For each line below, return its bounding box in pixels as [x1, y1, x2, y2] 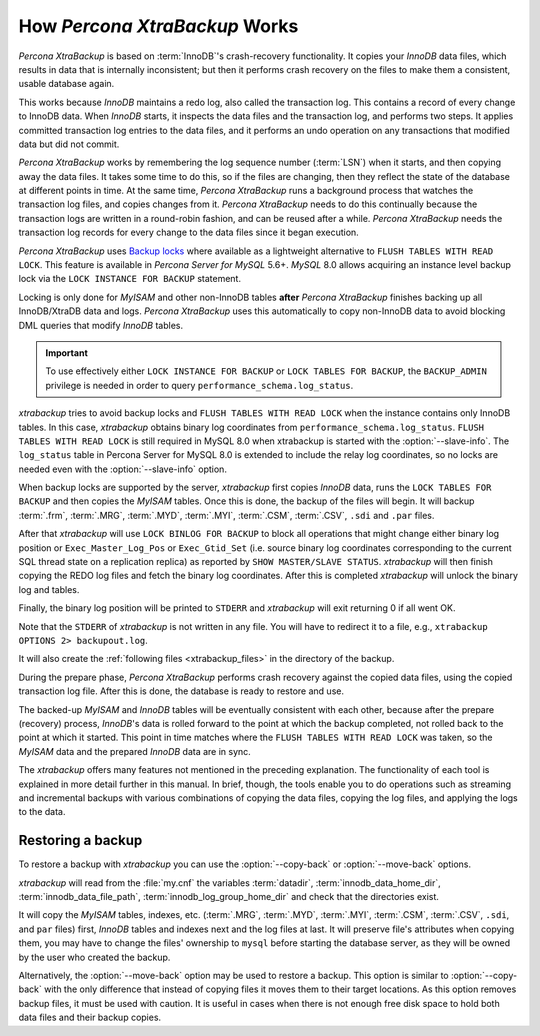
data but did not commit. [18, 138, 120, 150]
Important [45, 346, 89, 359]
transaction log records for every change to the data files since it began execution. [18, 226, 359, 239]
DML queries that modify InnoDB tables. [18, 319, 184, 331]
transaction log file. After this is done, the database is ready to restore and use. [18, 685, 345, 697]
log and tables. [18, 583, 80, 595]
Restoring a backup [18, 832, 143, 849]
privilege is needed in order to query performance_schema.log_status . [45, 379, 354, 391]
